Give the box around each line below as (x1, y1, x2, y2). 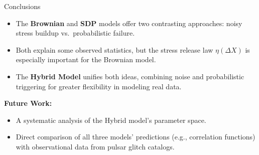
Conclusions (4, 1, 41, 11)
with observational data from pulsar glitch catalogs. (16, 141, 175, 151)
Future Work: (4, 98, 52, 108)
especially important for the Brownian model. (16, 54, 156, 65)
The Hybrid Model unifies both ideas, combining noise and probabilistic (16, 71, 244, 81)
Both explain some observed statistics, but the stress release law (16, 44, 213, 55)
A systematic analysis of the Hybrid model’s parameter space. (16, 114, 206, 125)
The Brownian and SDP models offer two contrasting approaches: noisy (16, 18, 242, 28)
